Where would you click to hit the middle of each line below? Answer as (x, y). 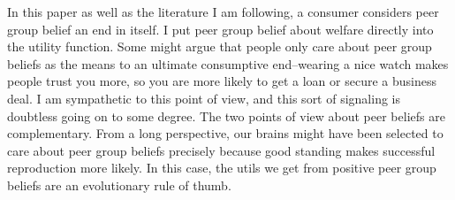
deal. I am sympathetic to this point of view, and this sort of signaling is (204, 98)
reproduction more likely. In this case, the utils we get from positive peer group (222, 168)
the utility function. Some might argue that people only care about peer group (220, 46)
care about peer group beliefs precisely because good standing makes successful (221, 150)
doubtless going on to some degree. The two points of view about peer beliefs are (226, 115)
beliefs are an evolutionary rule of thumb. (119, 185)
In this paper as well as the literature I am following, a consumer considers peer (223, 12)
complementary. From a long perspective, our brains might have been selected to (225, 133)
